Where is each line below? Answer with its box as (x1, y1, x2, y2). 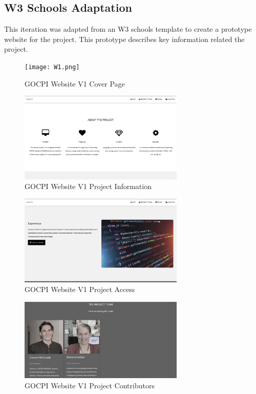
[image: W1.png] (25, 63, 80, 71)
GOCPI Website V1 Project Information (25, 181, 152, 192)
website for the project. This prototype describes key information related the (4, 33, 245, 44)
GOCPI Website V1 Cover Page (25, 78, 125, 89)
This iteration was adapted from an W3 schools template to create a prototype (4, 24, 252, 34)
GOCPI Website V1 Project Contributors (25, 380, 155, 390)
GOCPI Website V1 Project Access (25, 284, 135, 295)
